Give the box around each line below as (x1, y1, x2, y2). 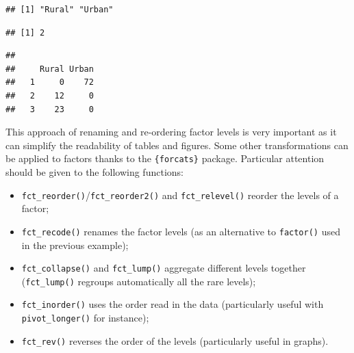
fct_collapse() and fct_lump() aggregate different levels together (21, 261, 306, 275)
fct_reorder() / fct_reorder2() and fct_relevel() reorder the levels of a (21, 187, 339, 202)
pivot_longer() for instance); (21, 311, 149, 325)
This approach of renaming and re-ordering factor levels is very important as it (5, 125, 337, 139)
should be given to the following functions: (5, 165, 184, 179)
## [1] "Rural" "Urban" (5, 5, 114, 14)
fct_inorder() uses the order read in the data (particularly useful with (21, 297, 324, 311)
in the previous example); (21, 237, 129, 252)
